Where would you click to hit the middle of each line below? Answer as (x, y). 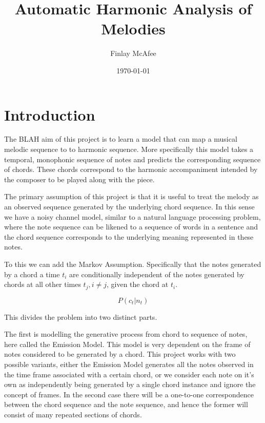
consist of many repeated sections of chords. (73, 414)
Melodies (133, 28)
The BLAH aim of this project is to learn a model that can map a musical (121, 139)
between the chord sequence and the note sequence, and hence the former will (126, 404)
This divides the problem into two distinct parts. (81, 316)
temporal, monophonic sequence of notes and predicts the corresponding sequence (132, 159)
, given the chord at (138, 284)
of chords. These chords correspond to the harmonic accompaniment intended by (131, 169)
